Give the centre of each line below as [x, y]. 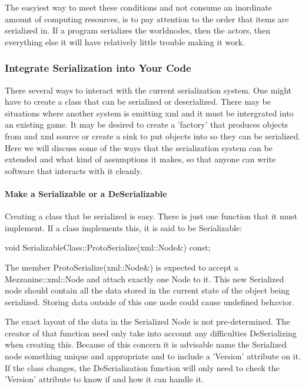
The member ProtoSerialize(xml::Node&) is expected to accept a [122, 267]
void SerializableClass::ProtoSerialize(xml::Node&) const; [108, 247]
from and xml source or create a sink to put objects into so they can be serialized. [153, 136]
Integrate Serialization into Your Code [98, 68]
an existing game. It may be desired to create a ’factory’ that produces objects [147, 124]
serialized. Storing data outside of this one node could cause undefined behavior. [150, 301]
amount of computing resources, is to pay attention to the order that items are [147, 19]
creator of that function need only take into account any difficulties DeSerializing [151, 333]
